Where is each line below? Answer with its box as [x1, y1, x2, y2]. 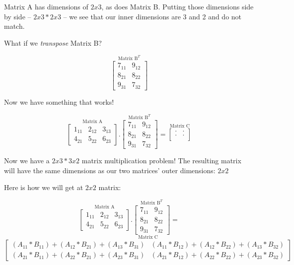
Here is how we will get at [4, 182, 83, 192]
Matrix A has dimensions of [4, 1, 88, 11]
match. [4, 21, 25, 31]
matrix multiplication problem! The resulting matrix [81, 155, 241, 166]
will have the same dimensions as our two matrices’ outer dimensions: [4, 165, 216, 176]
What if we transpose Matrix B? [4, 37, 102, 48]
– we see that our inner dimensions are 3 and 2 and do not [63, 11, 242, 21]
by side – [4, 11, 31, 21]
